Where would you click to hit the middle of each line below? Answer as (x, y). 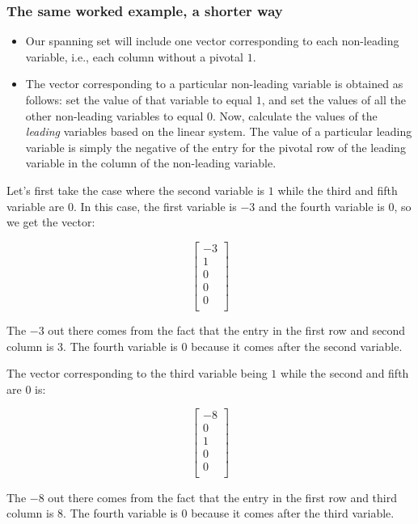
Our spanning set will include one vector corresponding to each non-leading (212, 41)
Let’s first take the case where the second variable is (136, 190)
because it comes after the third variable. (293, 513)
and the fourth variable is (321, 206)
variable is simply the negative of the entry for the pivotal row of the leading (215, 147)
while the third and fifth (338, 190)
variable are (36, 206)
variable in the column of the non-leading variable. (151, 163)
